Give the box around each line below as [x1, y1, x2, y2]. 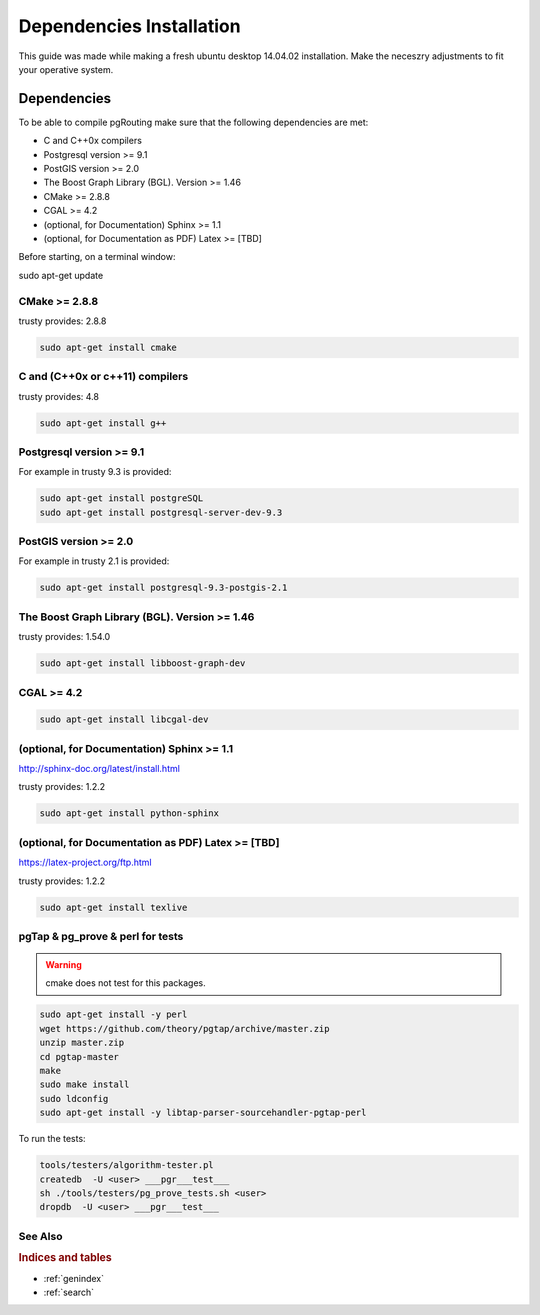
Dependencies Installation [18, 15, 241, 37]
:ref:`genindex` [43, 1272, 105, 1284]
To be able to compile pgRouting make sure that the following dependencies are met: [18, 116, 369, 128]
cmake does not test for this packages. [45, 977, 206, 989]
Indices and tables [18, 1251, 112, 1265]
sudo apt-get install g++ [39, 417, 167, 429]
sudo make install [39, 1079, 130, 1090]
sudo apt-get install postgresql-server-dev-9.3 [39, 506, 283, 518]
